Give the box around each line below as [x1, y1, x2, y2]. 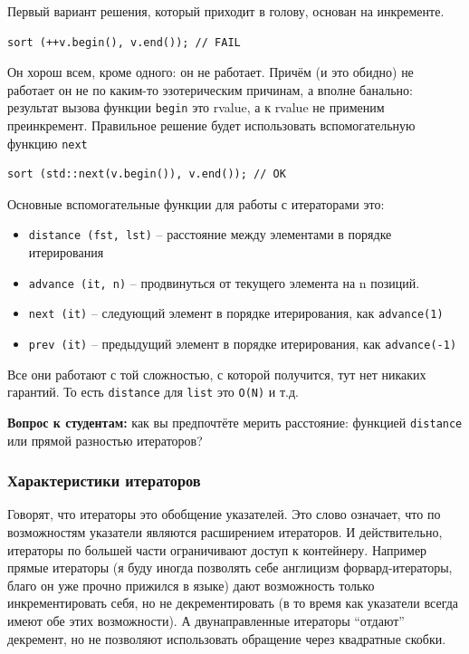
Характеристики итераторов [7, 469, 201, 492]
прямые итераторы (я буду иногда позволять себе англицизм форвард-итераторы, [7, 558, 453, 577]
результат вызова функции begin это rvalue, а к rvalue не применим [7, 98, 385, 117]
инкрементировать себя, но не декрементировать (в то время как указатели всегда [7, 593, 459, 612]
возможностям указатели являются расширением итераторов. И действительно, [7, 523, 443, 541]
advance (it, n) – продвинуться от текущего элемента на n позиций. [28, 273, 420, 292]
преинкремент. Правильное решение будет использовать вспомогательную [7, 116, 416, 135]
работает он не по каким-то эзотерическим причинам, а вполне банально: [7, 80, 413, 99]
